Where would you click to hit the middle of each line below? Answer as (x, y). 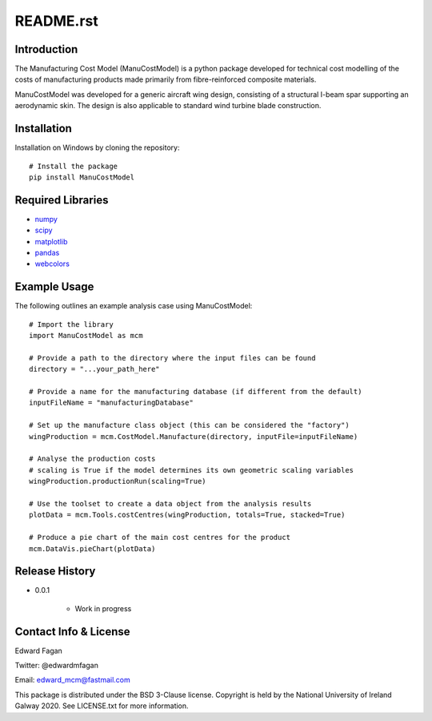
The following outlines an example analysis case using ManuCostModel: (134, 306)
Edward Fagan (39, 651)
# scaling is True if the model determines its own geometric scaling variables (192, 470)
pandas (47, 253)
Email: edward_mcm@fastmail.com (73, 680)
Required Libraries (62, 200)
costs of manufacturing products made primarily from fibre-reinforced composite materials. (166, 79)
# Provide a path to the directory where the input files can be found (172, 358)
